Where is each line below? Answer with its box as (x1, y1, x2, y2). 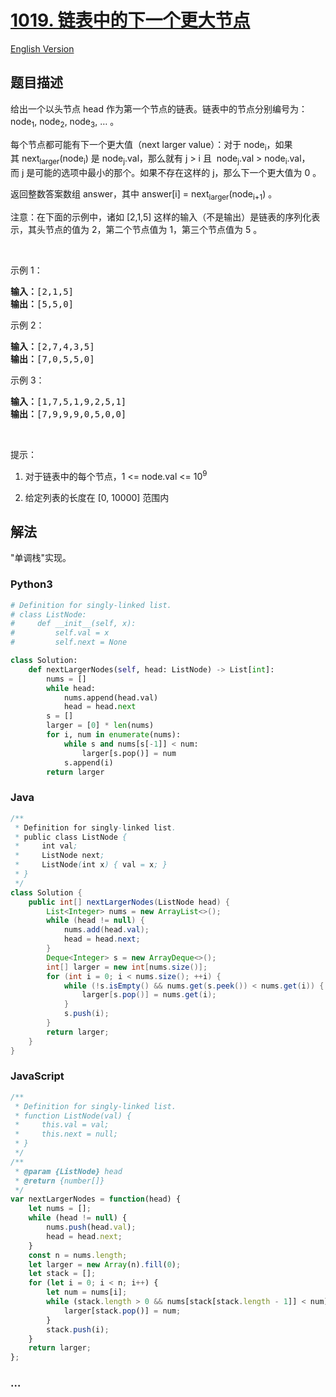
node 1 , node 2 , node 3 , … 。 (10, 115, 120, 130)
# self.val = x (10, 628, 110, 638)
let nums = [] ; (28, 1204, 92, 1214)
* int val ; (14, 841, 78, 851)
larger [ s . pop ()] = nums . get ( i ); (81, 990, 217, 1000)
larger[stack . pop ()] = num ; (63, 1306, 182, 1316)
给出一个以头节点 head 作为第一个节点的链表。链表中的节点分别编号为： (10, 102, 308, 115)
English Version (10, 42, 75, 55)
